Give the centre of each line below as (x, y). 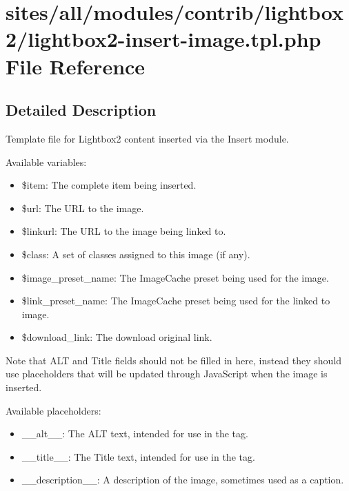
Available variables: (46, 161)
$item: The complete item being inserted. (109, 185)
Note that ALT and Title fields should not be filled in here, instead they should (174, 360)
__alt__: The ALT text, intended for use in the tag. (135, 433)
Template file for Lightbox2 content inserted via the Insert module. (147, 138)
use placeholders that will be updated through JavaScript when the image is (167, 374)
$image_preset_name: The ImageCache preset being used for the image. (175, 277)
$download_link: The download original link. (117, 337)
